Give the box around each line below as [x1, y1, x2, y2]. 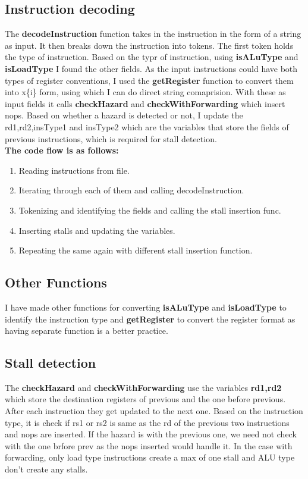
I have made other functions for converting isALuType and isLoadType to [5, 300, 287, 313]
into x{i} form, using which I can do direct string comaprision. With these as [5, 86, 286, 98]
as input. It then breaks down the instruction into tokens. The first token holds [5, 39, 294, 51]
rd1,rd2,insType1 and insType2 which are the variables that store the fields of [5, 120, 289, 133]
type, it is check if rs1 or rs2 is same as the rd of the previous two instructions [5, 416, 290, 428]
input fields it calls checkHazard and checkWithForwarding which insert [5, 97, 285, 109]
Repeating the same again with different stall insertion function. [18, 244, 253, 256]
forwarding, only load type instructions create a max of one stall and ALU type [5, 451, 295, 464]
